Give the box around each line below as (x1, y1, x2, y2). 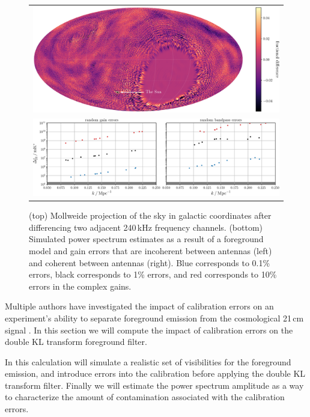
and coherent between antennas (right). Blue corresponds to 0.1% (29, 256, 270, 269)
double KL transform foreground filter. (5, 335, 147, 348)
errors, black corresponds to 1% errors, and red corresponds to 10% (29, 268, 277, 281)
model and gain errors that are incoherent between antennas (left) (29, 244, 272, 257)
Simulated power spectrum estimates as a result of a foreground (29, 233, 264, 245)
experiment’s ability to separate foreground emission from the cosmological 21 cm (5, 311, 304, 324)
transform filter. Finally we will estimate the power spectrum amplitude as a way (5, 379, 304, 391)
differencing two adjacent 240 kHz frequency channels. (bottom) (29, 221, 263, 233)
